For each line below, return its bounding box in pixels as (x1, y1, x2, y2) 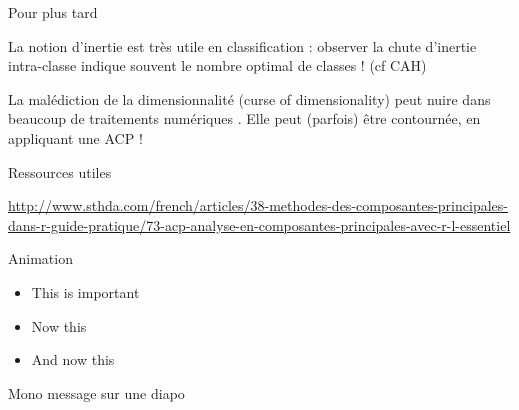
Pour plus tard (8, 2, 98, 22)
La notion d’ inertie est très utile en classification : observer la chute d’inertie (8, 35, 477, 56)
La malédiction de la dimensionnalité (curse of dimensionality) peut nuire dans (8, 88, 491, 109)
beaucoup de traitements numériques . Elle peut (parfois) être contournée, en (8, 108, 481, 129)
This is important (31, 281, 140, 302)
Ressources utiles (8, 161, 112, 182)
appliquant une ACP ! (8, 127, 143, 148)
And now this (31, 349, 115, 370)
